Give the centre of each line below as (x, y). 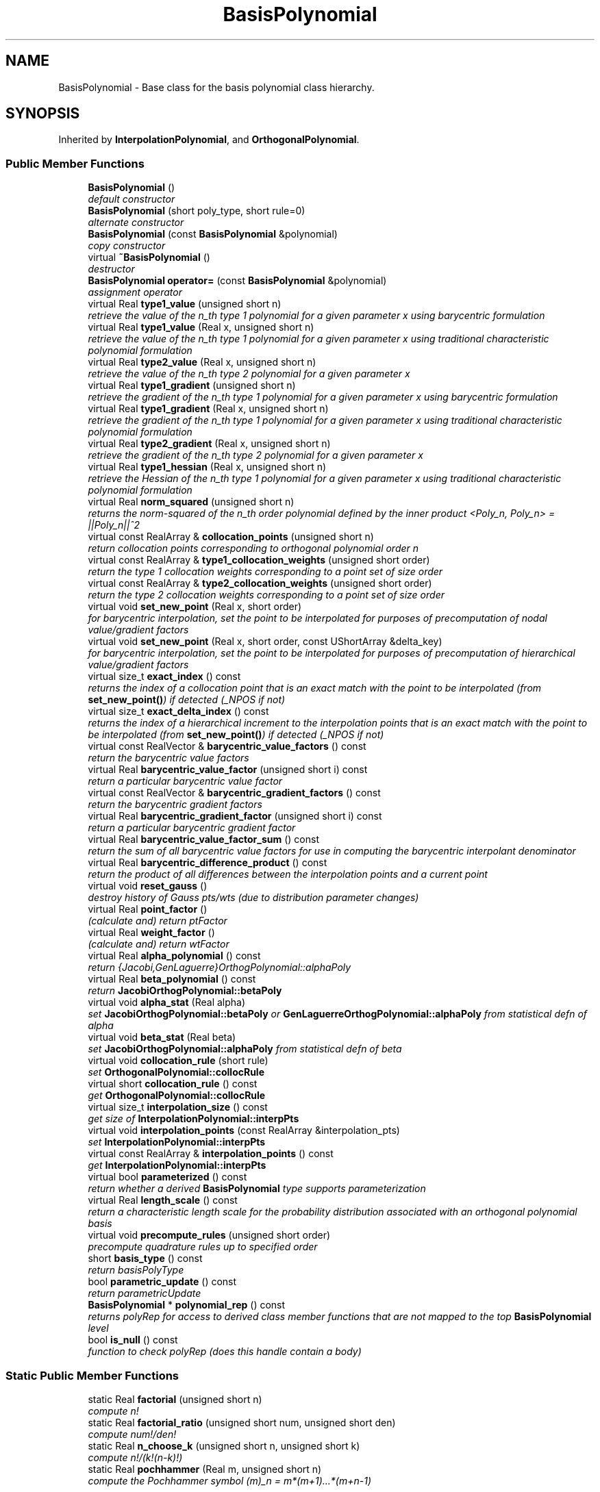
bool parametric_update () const (162, 1282)
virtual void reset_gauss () (148, 886)
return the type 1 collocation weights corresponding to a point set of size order (265, 572)
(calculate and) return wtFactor (159, 944)
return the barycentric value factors (168, 758)
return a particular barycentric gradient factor (192, 828)
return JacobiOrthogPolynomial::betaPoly (185, 991)
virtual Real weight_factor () (151, 933)
